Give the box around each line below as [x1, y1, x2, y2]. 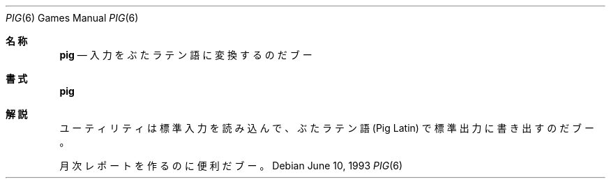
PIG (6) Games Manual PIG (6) [6, 12, 139, 24]
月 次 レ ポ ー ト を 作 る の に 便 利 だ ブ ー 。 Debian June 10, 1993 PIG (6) [59, 160, 403, 171]
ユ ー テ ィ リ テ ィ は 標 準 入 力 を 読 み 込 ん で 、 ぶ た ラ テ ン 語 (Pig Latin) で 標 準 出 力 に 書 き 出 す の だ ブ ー [59, 122, 595, 134]
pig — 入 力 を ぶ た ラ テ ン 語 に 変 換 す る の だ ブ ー [59, 49, 312, 61]
